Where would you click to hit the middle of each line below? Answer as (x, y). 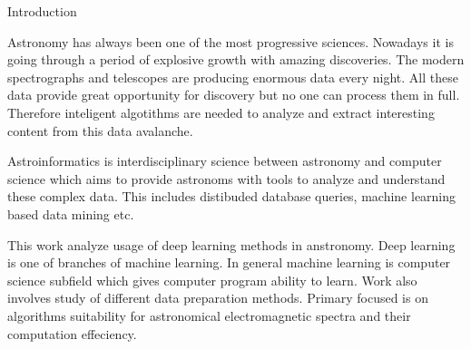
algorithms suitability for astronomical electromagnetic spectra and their (209, 315)
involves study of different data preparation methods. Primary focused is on (218, 298)
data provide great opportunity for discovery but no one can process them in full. (234, 95)
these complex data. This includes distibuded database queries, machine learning (232, 196)
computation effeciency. (72, 333)
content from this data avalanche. (100, 130)
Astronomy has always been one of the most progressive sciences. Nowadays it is (231, 41)
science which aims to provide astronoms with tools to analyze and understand (226, 178)
